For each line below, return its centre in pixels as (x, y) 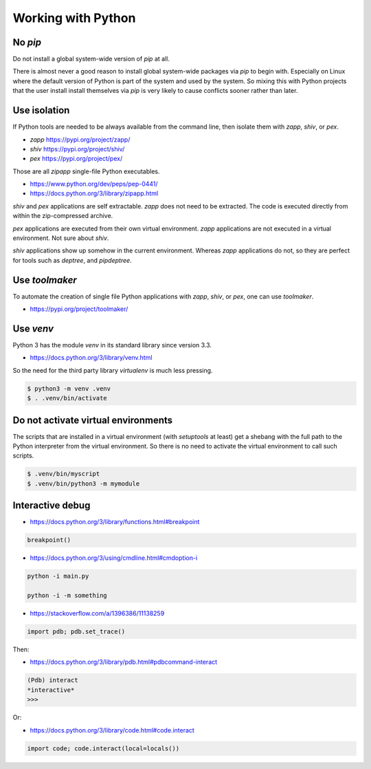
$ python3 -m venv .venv (69, 388)
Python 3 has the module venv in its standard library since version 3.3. (112, 345)
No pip (27, 42)
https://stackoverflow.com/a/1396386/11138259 (97, 614)
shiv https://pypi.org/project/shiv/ (77, 149)
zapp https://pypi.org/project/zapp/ (80, 139)
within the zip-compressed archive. (63, 216)
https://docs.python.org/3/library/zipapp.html (94, 193)
